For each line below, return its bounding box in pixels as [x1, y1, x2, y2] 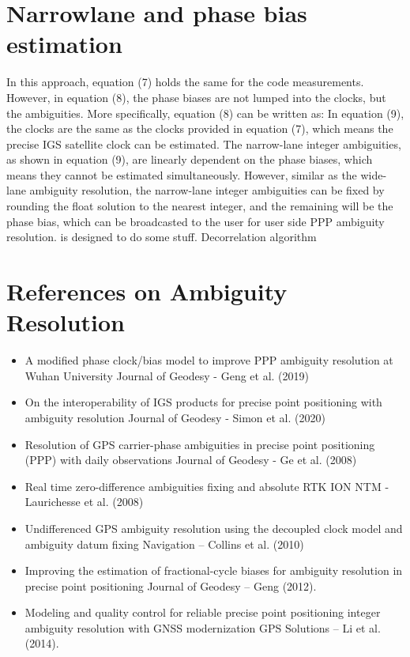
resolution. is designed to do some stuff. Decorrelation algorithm [6, 228, 317, 245]
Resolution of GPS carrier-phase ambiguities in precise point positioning [24, 436, 375, 452]
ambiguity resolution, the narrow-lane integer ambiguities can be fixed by [29, 182, 385, 198]
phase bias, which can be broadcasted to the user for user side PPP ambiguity [6, 213, 385, 229]
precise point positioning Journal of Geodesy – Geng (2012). [24, 577, 317, 594]
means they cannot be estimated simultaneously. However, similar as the [6, 166, 357, 183]
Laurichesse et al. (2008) [24, 493, 144, 510]
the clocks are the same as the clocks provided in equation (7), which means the [6, 120, 393, 137]
